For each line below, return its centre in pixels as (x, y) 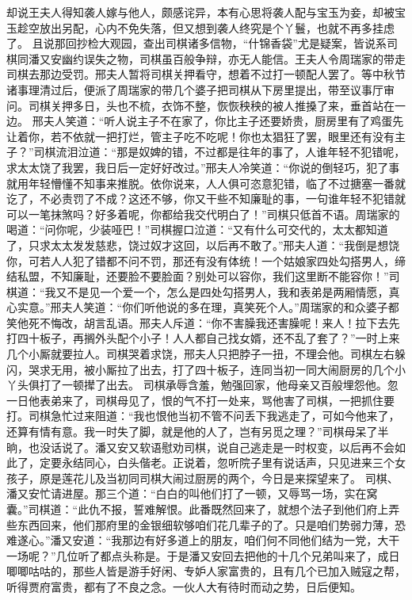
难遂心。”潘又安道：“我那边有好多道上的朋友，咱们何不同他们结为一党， (192, 540)
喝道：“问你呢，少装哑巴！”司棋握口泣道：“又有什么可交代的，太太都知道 (197, 229)
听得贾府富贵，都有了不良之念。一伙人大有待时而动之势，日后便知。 (184, 586)
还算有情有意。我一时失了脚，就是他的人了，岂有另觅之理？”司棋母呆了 (192, 432)
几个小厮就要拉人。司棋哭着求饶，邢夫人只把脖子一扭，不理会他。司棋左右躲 (206, 354)
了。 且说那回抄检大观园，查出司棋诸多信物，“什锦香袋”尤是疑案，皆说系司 (202, 43)
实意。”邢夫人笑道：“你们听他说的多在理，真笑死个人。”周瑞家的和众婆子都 (208, 307)
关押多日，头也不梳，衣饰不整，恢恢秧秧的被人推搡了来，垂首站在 (222, 105)
